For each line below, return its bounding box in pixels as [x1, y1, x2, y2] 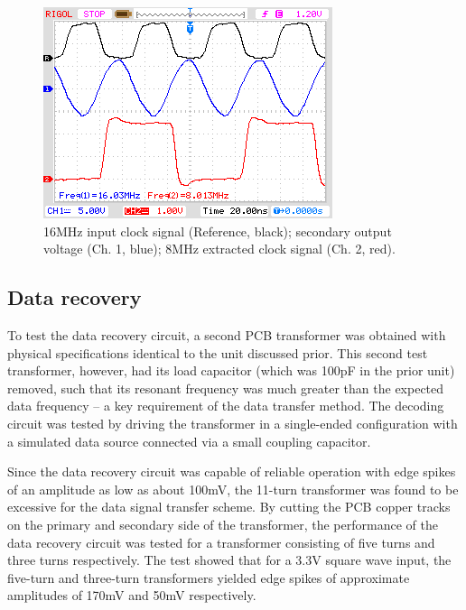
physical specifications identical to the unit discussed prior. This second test [7, 343, 428, 362]
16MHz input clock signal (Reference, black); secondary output [43, 221, 392, 240]
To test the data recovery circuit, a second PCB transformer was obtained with [7, 325, 446, 344]
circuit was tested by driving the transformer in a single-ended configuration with [7, 413, 458, 432]
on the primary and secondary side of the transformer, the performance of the [7, 514, 438, 533]
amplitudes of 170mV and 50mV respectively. [7, 586, 256, 605]
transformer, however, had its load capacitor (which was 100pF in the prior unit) [7, 361, 455, 380]
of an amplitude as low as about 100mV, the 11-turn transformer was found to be [7, 479, 459, 498]
